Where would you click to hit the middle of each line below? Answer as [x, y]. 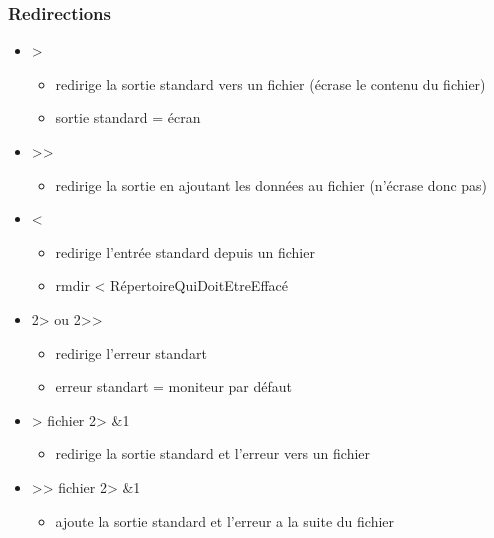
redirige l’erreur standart [131, 352]
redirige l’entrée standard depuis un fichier [185, 251]
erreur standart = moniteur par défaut [173, 386]
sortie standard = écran [128, 117]
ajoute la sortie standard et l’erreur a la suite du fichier [225, 520]
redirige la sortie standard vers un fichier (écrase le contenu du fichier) [270, 83]
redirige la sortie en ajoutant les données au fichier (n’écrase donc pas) [271, 184]
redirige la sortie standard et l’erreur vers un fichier [213, 453]
